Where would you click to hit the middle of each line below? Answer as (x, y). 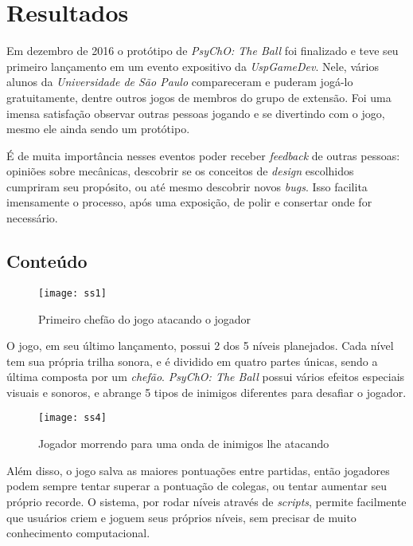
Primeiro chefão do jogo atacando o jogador (145, 318)
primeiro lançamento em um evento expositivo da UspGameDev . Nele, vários (193, 66)
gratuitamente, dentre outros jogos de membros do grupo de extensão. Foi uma (199, 97)
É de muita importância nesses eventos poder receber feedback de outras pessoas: (203, 155)
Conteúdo (47, 261)
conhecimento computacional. (78, 533)
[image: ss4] (72, 418)
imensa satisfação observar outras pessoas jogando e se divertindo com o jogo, (196, 113)
